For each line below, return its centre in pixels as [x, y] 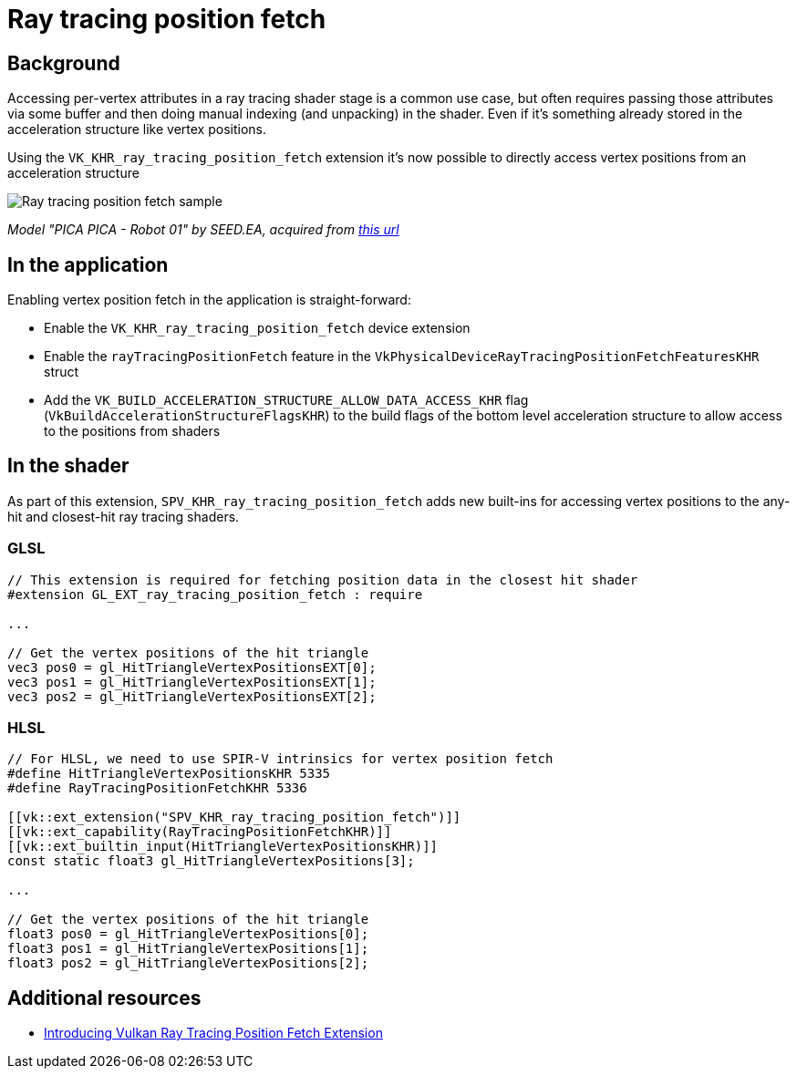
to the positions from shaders [132, 431]
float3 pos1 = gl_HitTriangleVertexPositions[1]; [188, 949]
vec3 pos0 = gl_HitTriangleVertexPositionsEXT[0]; [192, 667]
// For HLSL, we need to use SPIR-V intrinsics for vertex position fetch [280, 759]
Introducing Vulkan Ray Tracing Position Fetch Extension [213, 1033]
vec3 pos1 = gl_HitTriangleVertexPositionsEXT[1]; [192, 682]
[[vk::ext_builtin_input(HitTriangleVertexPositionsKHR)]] [223, 847]
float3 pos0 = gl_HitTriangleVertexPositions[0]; [188, 934]
